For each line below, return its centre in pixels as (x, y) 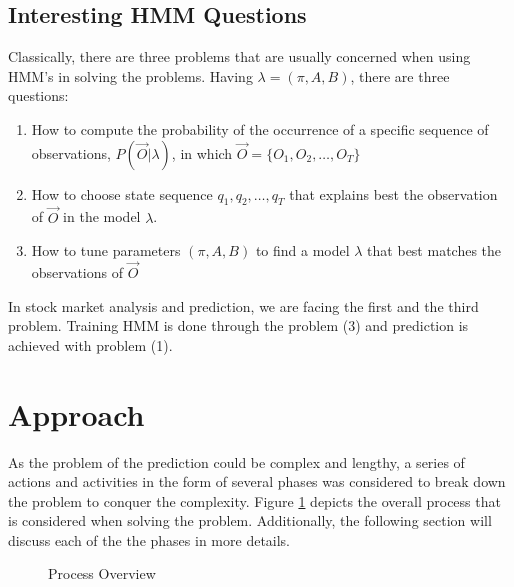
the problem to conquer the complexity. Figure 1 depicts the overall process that (254, 500)
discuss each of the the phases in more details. (149, 539)
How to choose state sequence (122, 193)
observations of (77, 272)
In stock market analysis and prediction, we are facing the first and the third (243, 305)
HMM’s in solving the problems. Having (130, 75)
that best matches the (434, 250)
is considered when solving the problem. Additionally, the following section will (250, 520)
